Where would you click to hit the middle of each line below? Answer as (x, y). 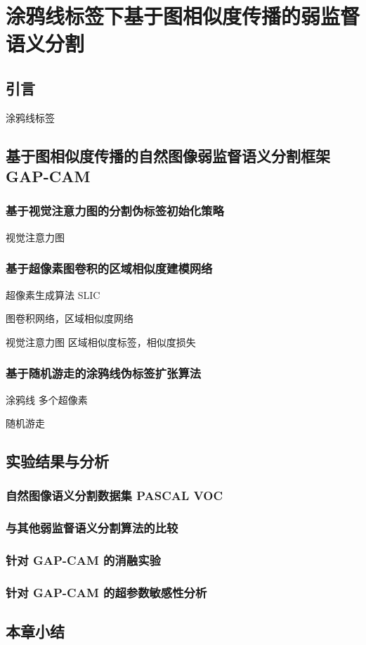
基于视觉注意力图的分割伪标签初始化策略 (115, 211)
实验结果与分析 (57, 461)
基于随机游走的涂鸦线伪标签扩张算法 (104, 373)
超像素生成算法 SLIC (53, 294)
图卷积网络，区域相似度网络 (70, 318)
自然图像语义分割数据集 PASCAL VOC (114, 496)
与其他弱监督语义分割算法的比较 (92, 528)
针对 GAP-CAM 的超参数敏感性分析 (106, 592)
